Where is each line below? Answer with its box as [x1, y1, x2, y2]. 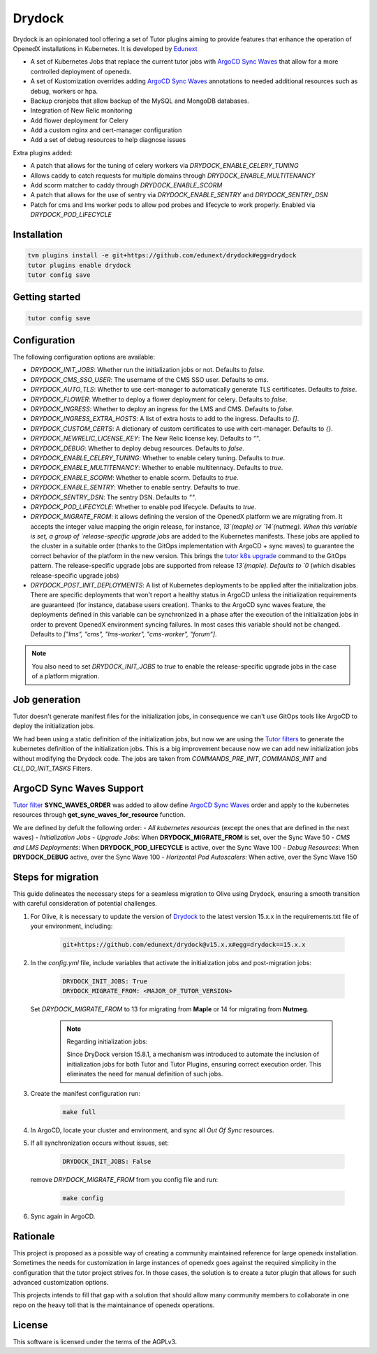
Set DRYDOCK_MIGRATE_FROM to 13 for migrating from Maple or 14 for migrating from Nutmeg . [30, 1005, 309, 1013]
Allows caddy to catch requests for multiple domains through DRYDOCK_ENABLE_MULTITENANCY [30, 171, 316, 180]
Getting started [13, 291, 81, 304]
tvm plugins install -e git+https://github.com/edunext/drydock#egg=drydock [27, 252, 297, 259]
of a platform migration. [31, 672, 100, 680]
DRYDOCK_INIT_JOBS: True [62, 977, 148, 985]
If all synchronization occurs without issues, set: [30, 1139, 169, 1147]
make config [62, 1194, 104, 1202]
